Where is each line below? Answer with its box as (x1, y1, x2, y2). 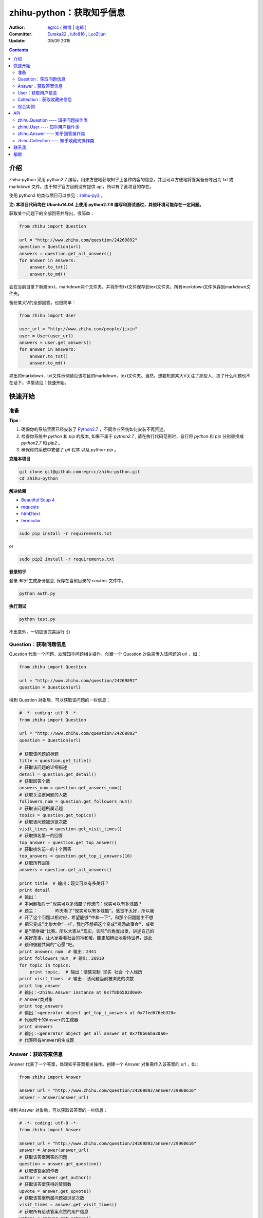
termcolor (21, 517, 41, 523)
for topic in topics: (19, 962, 71, 968)
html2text (21, 511, 40, 516)
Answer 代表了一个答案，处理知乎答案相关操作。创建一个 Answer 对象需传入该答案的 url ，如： (9, 1061, 200, 1067)
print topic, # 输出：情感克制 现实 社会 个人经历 (29, 970, 143, 975)
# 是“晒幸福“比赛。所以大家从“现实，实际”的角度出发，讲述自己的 (19, 928, 154, 934)
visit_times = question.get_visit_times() (19, 826, 122, 832)
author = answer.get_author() (19, 1175, 92, 1180)
